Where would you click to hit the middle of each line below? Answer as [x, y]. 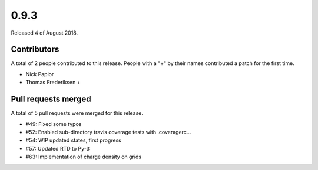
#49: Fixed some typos [54, 124]
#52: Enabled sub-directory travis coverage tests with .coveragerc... [108, 132]
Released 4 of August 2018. [44, 33]
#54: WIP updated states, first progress [74, 140]
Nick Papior [40, 74]
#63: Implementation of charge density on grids [83, 157]
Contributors [35, 50]
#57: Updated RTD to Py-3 [58, 148]
